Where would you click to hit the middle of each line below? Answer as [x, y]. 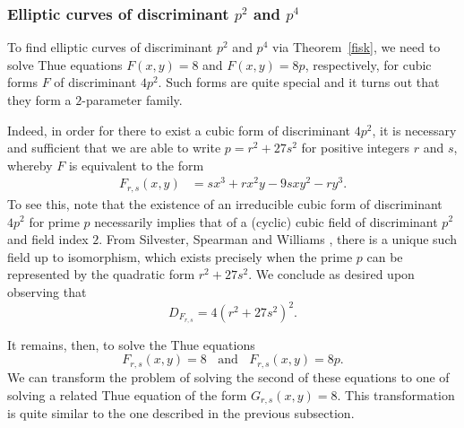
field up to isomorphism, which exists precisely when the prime [180, 256]
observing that [47, 291]
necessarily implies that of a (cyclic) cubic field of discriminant [266, 221]
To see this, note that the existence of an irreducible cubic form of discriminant [225, 203]
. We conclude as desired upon [331, 274]
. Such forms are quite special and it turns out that [299, 82]
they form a [39, 100]
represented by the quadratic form [101, 274]
